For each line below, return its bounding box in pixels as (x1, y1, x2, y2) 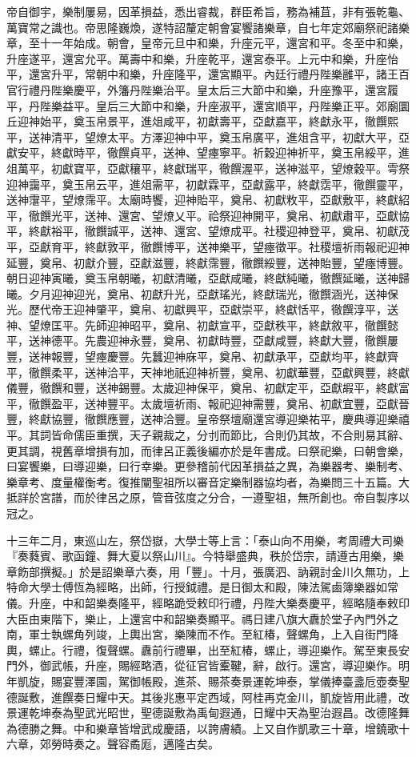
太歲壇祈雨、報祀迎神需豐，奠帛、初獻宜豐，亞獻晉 (140, 395, 410, 411)
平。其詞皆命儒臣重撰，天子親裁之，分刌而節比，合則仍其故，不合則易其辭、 (6, 427, 410, 443)
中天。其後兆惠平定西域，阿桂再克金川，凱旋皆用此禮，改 (106, 688, 410, 705)
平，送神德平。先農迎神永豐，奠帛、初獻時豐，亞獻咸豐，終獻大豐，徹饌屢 (6, 332, 398, 349)
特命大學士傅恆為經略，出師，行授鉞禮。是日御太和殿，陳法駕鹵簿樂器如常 (6, 579, 398, 595)
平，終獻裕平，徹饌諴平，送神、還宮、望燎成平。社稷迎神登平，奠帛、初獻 (6, 222, 398, 239)
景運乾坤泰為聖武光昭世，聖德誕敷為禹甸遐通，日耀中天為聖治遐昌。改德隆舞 (6, 704, 410, 721)
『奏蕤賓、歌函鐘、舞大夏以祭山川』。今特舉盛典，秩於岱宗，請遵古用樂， (6, 547, 393, 564)
